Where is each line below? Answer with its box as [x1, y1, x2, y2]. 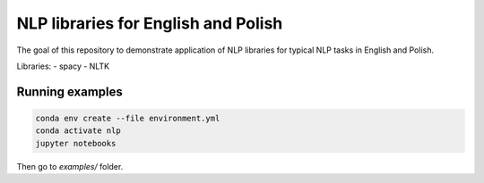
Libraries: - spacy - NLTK [16, 61, 110, 71]
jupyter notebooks [35, 138, 117, 148]
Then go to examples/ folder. [16, 161, 124, 171]
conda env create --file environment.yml [35, 112, 220, 123]
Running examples [16, 84, 123, 99]
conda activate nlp [35, 126, 121, 136]
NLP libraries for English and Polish [16, 13, 283, 33]
